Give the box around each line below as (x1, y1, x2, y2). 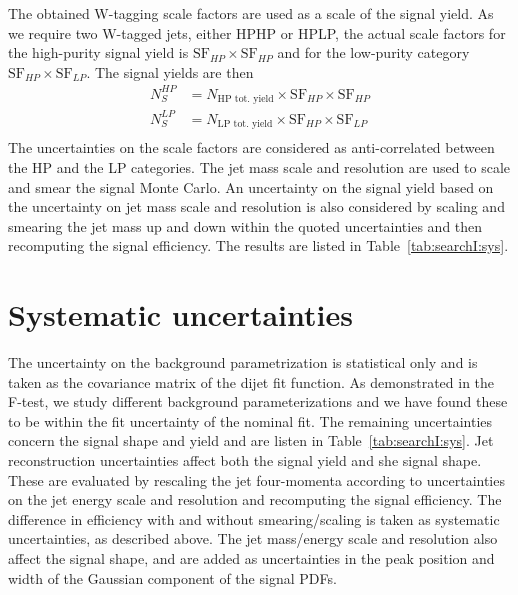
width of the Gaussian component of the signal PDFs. (8, 567, 337, 588)
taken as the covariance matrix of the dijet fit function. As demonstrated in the (8, 371, 495, 392)
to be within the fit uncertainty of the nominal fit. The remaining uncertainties (8, 410, 493, 431)
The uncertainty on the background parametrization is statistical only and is (8, 352, 478, 373)
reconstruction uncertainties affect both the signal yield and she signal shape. (8, 450, 482, 471)
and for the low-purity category (277, 42, 470, 63)
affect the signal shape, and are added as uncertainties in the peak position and (8, 548, 495, 568)
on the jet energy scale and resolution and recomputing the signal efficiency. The (8, 489, 502, 510)
